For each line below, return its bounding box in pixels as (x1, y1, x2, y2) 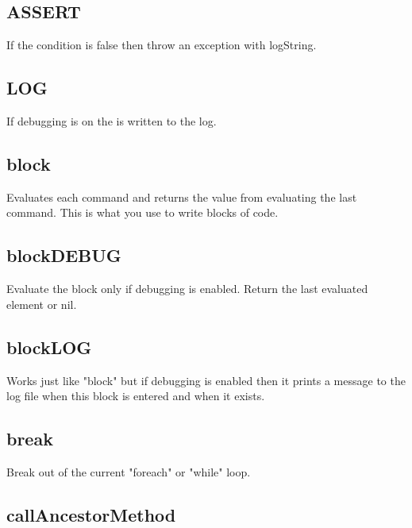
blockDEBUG (6, 243, 121, 268)
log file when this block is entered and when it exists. (6, 387, 265, 404)
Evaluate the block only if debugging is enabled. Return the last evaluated (6, 280, 368, 297)
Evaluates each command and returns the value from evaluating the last (6, 188, 357, 205)
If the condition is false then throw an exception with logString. (6, 37, 317, 53)
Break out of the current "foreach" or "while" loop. (6, 463, 251, 480)
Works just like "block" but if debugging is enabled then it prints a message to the (6, 372, 406, 388)
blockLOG (6, 334, 92, 359)
